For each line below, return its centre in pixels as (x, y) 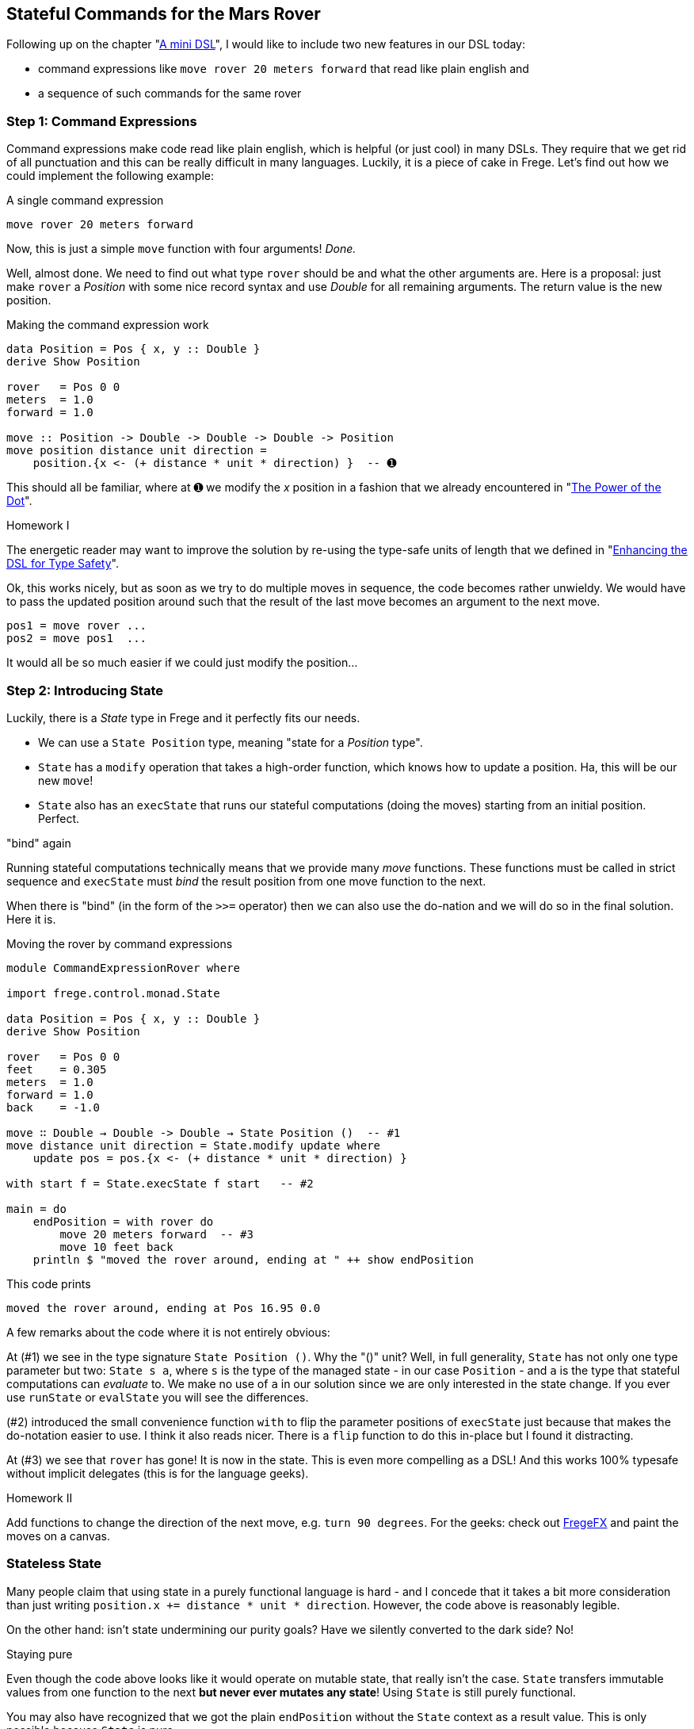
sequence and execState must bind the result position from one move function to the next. (246, 881)
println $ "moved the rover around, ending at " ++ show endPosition (254, 1259)
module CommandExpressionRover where (124, 968)
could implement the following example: (111, 176)
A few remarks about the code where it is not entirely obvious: (168, 1332)
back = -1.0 (53, 1107)
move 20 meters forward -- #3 (156, 1234)
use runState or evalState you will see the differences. (158, 1397)
